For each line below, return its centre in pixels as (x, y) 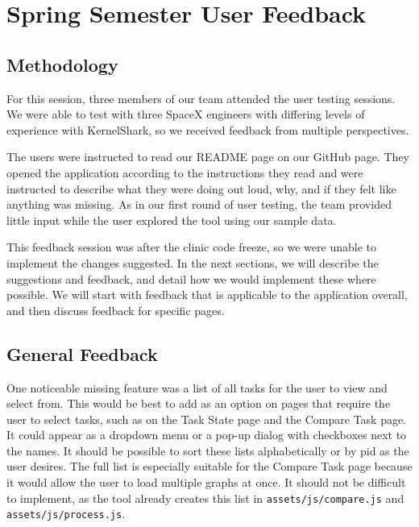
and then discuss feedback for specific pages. (116, 310)
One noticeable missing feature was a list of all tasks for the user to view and (197, 387)
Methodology (62, 64)
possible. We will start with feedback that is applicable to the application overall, (207, 295)
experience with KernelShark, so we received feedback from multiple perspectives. (208, 129)
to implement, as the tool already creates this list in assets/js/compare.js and (205, 498)
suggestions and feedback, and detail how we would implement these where (191, 278)
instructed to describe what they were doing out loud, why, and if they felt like (201, 188)
